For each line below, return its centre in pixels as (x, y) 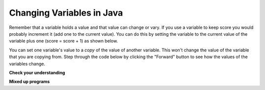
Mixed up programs (29, 82)
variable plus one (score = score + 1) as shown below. (64, 41)
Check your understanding (37, 72)
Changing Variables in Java (66, 13)
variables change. (27, 64)
